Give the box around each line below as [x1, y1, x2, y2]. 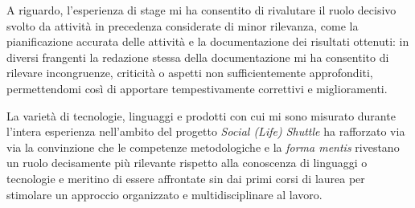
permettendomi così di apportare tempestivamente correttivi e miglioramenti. [6, 80, 388, 96]
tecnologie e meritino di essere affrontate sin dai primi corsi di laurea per [6, 169, 365, 186]
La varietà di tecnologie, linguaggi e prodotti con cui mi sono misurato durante [6, 107, 396, 124]
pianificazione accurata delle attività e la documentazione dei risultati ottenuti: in [6, 33, 409, 50]
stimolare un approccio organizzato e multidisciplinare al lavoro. [6, 186, 323, 202]
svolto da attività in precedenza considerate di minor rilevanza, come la [6, 17, 359, 34]
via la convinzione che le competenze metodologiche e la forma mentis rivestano [6, 138, 400, 155]
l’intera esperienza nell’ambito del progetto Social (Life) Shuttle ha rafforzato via [6, 123, 405, 140]
